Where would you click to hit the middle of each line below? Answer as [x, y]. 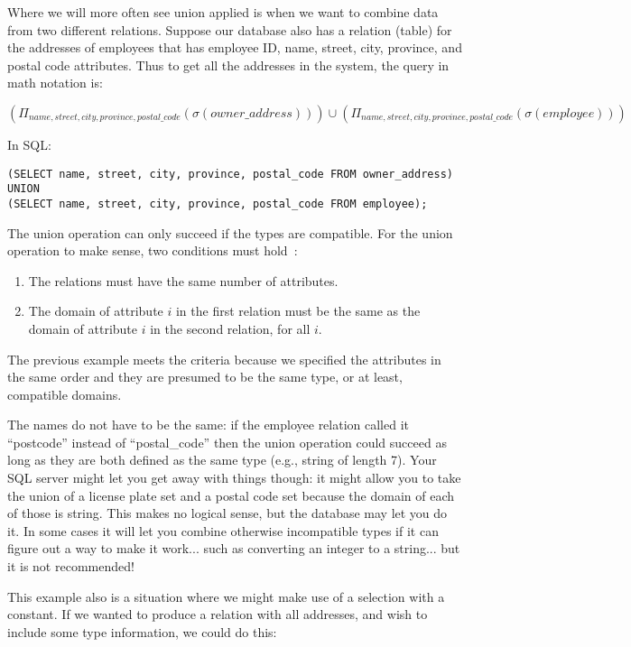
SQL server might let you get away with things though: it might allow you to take [234, 478]
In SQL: [29, 144]
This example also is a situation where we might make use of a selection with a [226, 596]
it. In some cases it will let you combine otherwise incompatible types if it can [223, 530]
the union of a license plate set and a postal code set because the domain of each [231, 495]
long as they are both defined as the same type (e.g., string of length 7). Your [222, 460]
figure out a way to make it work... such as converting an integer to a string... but [234, 548]
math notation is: [55, 83]
